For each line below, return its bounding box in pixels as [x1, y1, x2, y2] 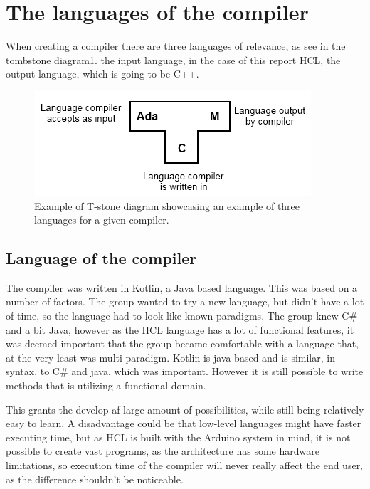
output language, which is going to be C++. [6, 66, 199, 81]
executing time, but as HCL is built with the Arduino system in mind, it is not [6, 429, 351, 444]
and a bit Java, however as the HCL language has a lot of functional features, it [6, 322, 354, 337]
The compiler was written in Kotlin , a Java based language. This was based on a [6, 280, 358, 295]
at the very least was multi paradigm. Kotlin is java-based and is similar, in [6, 349, 335, 364]
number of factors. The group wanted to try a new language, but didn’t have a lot [6, 294, 364, 309]
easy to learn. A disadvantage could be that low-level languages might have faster [6, 416, 361, 431]
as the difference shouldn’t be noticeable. [6, 471, 184, 486]
